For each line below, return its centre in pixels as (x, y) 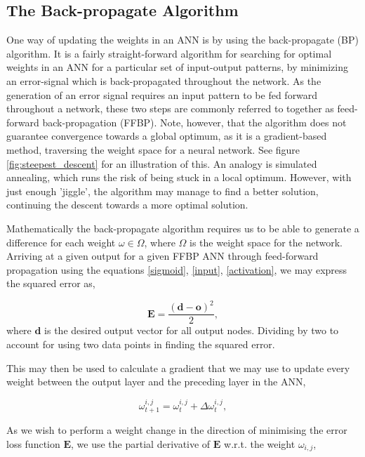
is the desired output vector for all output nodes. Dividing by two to (192, 330)
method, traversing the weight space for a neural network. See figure (153, 149)
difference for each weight (61, 242)
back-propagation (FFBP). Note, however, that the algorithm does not (194, 122)
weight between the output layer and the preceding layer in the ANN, (156, 382)
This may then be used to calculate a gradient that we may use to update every (178, 367)
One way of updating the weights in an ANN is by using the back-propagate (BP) (182, 40)
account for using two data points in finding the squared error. (141, 344)
